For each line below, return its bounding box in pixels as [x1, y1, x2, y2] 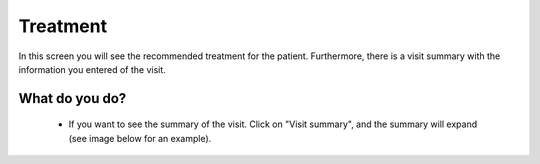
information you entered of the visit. [18, 63, 167, 75]
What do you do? [18, 90, 127, 107]
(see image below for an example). [68, 132, 212, 144]
